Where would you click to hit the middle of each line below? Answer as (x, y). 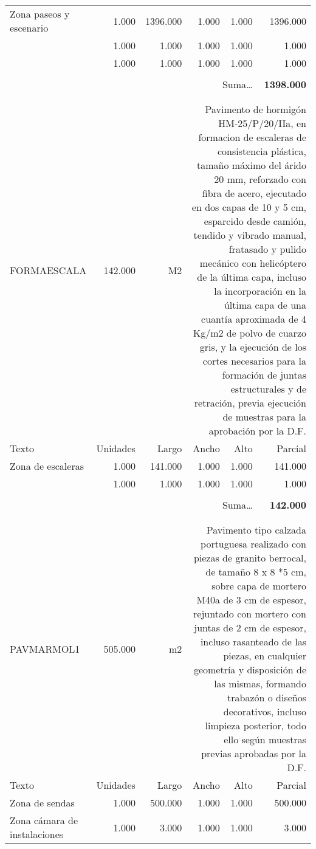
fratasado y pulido (267, 249)
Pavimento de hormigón (256, 109)
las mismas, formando (260, 683)
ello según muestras (265, 739)
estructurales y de (268, 389)
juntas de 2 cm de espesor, (250, 627)
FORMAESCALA (48, 270)
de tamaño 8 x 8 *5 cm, (256, 572)
